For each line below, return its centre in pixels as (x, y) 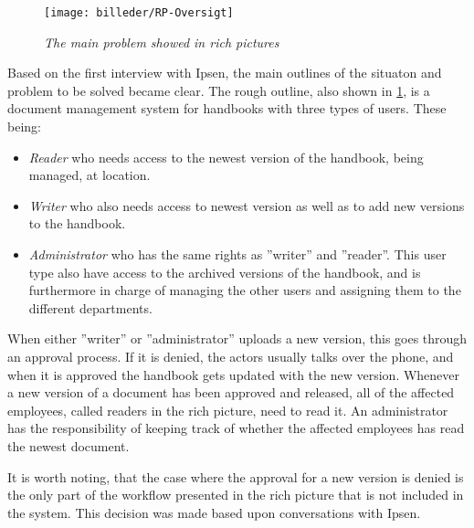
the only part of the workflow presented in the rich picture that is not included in (236, 495)
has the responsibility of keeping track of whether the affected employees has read (236, 428)
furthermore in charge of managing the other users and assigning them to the (245, 290)
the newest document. (68, 445)
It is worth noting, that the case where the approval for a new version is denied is (236, 476)
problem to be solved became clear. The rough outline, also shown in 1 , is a (219, 90)
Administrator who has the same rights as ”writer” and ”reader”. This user (237, 254)
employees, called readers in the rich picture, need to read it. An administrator (228, 410)
